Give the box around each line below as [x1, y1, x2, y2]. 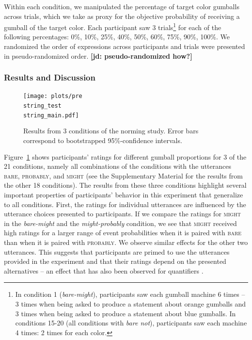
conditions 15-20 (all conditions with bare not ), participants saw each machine [15, 318, 247, 328]
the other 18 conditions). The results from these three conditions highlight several [4, 180, 247, 190]
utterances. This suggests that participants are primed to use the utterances [4, 246, 230, 257]
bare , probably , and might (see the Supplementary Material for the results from [4, 170, 243, 180]
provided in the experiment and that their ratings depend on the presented [4, 256, 226, 266]
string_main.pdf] [23, 112, 79, 119]
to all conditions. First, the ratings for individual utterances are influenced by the [4, 199, 246, 209]
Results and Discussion [4, 71, 95, 83]
